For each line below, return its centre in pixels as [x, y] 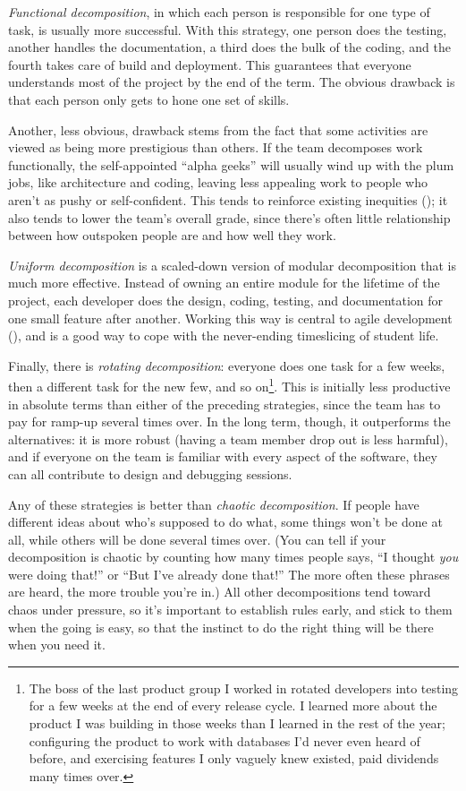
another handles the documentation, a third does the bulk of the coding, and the [229, 47]
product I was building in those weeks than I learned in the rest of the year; [237, 723]
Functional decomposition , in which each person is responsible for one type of [219, 12]
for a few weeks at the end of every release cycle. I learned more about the [233, 705]
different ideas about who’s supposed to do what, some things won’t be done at [225, 522]
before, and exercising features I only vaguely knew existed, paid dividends [234, 758]
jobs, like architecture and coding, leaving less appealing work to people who [218, 182]
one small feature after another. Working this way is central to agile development [230, 318]
